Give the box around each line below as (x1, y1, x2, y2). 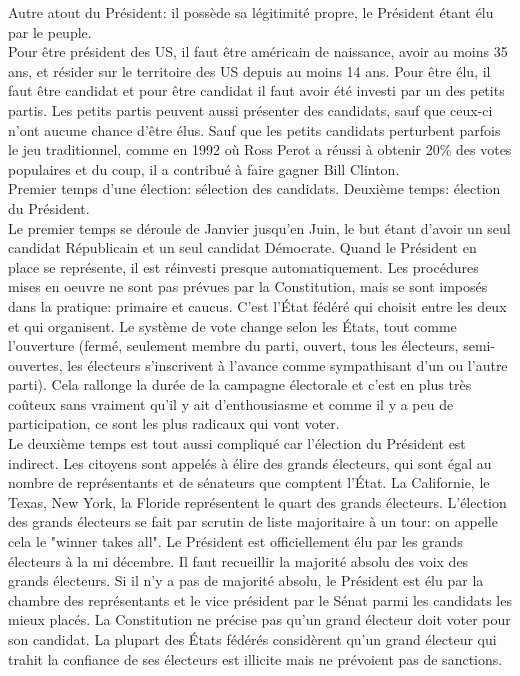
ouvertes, (8, 354, 63, 375)
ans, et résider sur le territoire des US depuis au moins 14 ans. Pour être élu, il (8, 60, 491, 81)
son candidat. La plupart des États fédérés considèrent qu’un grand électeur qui (8, 629, 497, 649)
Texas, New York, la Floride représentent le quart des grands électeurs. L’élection (8, 491, 507, 512)
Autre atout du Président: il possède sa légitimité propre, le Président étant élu (8, 2, 494, 22)
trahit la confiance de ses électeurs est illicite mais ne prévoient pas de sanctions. (8, 648, 503, 669)
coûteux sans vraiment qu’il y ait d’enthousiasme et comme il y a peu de (8, 393, 454, 414)
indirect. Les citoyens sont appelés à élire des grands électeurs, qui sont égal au (8, 452, 492, 473)
